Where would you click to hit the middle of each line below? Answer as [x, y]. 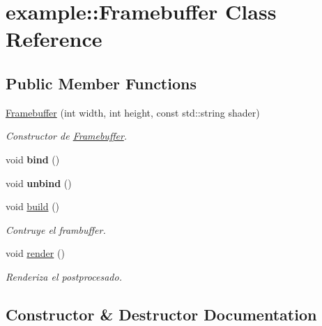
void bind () [33, 159]
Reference [54, 39]
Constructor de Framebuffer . [67, 136]
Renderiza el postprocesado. [64, 276]
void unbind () [39, 183]
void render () [35, 253]
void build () [33, 206]
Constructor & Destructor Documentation [161, 314]
